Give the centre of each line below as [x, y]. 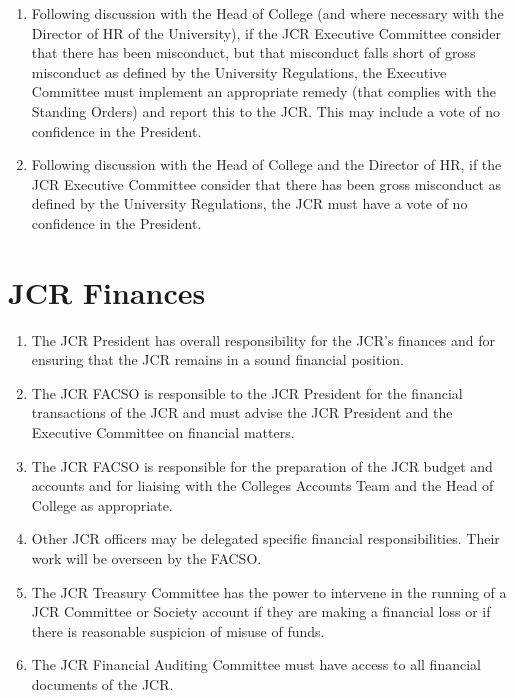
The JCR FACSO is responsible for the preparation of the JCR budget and [262, 465]
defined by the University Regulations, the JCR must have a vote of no [249, 203]
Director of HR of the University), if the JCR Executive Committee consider [266, 32]
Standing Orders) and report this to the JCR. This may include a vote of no [266, 110]
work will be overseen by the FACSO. [146, 558]
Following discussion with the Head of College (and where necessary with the [267, 13]
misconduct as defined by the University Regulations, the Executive [239, 71]
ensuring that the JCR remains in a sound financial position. [217, 359]
